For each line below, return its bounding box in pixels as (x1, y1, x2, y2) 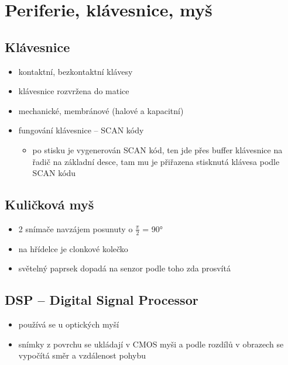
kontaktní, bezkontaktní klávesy (18, 65, 133, 77)
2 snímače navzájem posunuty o (18, 222, 133, 235)
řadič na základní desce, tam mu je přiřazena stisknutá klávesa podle (32, 155, 280, 167)
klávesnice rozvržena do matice (18, 85, 129, 97)
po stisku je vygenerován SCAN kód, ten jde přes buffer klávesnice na (32, 143, 283, 156)
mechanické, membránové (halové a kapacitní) (18, 104, 184, 116)
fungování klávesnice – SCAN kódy (18, 124, 144, 136)
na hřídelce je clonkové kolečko (18, 242, 128, 254)
